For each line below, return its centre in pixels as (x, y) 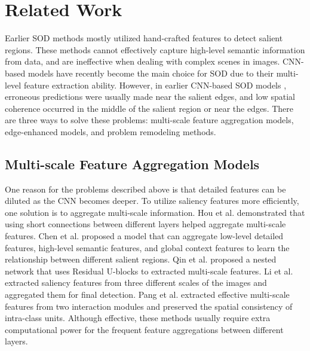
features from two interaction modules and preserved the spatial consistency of (149, 306)
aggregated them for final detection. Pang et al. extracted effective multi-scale (147, 294)
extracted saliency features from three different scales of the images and (136, 283)
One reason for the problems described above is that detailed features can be (145, 189)
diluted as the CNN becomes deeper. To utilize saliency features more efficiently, (152, 201)
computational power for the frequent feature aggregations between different (144, 329)
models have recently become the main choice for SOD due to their (151, 73)
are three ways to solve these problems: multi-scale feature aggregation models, (149, 120)
